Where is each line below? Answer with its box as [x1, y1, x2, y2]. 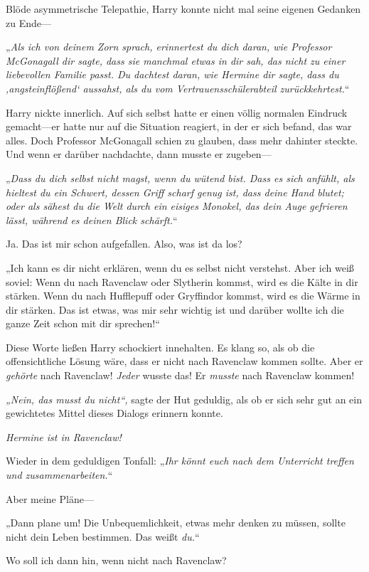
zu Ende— [6, 15, 51, 30]
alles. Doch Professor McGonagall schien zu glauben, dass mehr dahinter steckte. [6, 132, 358, 147]
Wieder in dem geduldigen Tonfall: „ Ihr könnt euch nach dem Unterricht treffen [6, 453, 354, 468]
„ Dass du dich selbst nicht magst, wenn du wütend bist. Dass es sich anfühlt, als [6, 170, 355, 185]
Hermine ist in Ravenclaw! [6, 429, 122, 444]
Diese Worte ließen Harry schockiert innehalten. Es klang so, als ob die [6, 339, 315, 354]
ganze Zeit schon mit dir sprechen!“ [6, 316, 160, 331]
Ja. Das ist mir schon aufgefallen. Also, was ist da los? [6, 236, 242, 251]
